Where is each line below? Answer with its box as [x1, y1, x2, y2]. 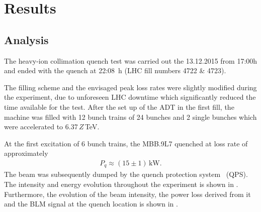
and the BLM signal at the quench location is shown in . [4, 198, 178, 209]
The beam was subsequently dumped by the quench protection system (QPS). [4, 169, 248, 179]
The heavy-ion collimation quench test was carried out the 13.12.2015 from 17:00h [4, 55, 257, 66]
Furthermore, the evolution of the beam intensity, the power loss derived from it [4, 188, 251, 199]
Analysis [4, 32, 49, 47]
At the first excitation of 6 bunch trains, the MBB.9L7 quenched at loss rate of [4, 138, 248, 148]
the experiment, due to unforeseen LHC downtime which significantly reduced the [4, 92, 256, 102]
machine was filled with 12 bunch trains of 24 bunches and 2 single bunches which [4, 111, 257, 122]
